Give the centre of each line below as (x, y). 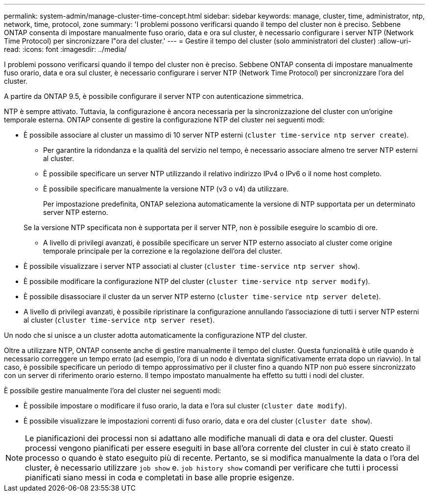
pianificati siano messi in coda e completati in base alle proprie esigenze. (160, 477)
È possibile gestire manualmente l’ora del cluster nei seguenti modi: (113, 390)
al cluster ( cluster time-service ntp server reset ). (119, 320)
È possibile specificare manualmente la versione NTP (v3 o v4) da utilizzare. (166, 189)
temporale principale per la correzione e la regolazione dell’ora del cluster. (163, 251)
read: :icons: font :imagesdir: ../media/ (65, 49)
